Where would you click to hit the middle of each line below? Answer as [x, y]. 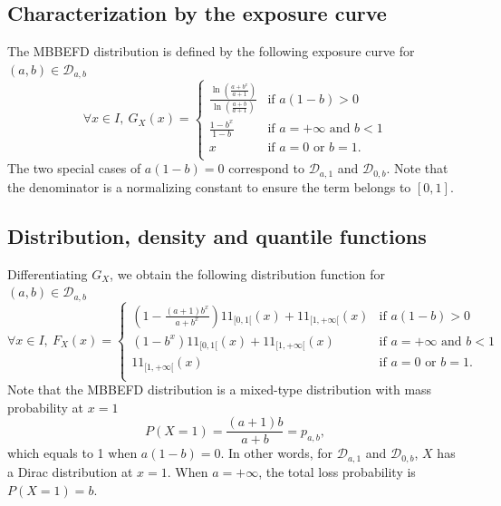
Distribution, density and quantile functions [217, 235]
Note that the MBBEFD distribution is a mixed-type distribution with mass [220, 389]
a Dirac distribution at [70, 471]
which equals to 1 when [72, 453]
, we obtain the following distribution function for [248, 273]
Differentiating [48, 273]
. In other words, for [276, 453]
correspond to [266, 168]
